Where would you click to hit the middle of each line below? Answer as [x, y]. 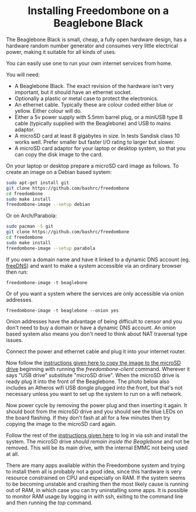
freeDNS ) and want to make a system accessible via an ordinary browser [94, 265]
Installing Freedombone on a [98, 11]
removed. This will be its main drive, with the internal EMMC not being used [97, 448]
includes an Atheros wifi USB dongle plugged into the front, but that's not [94, 387]
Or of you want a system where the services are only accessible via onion [95, 293]
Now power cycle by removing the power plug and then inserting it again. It [97, 405]
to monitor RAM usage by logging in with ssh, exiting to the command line [95, 496]
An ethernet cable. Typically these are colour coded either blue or [94, 104]
